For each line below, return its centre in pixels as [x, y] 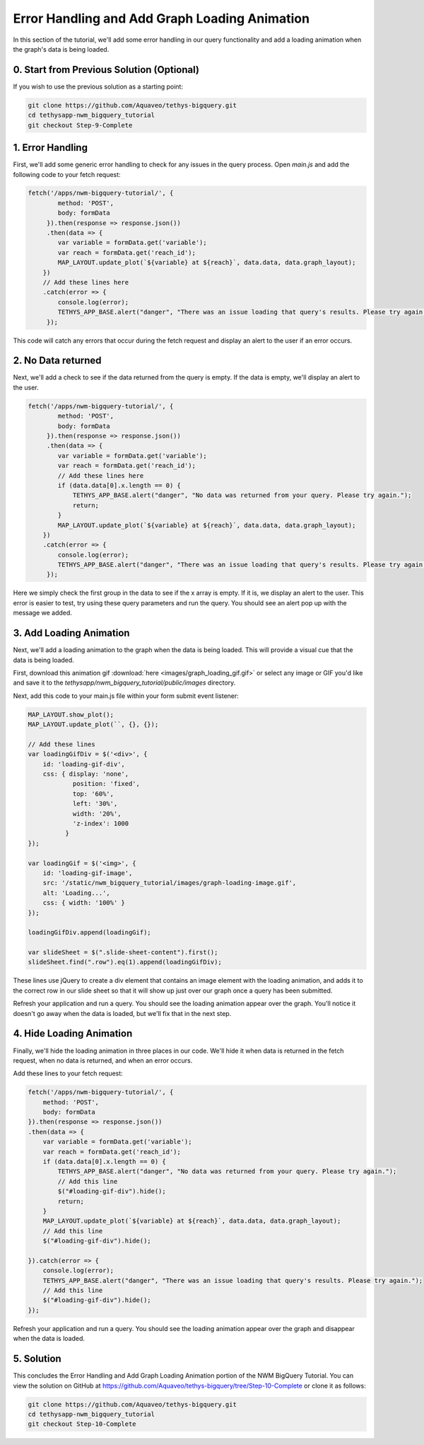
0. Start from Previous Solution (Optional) [106, 70]
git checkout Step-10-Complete [82, 1424]
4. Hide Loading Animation [73, 1034]
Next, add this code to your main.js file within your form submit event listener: [126, 696]
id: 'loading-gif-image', [88, 873]
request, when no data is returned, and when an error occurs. [103, 1060]
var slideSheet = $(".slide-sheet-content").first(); [123, 953]
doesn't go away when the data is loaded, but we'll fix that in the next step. [122, 1013]
